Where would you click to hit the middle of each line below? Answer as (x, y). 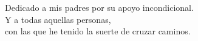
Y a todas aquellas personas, (58, 19)
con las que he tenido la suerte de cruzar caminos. (98, 31)
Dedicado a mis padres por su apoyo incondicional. (99, 7)
